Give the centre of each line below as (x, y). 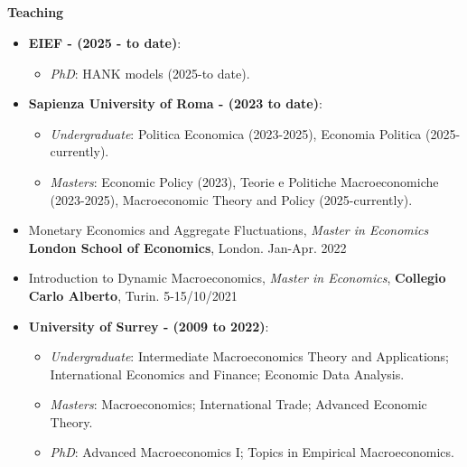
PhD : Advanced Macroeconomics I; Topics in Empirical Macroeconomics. (252, 452)
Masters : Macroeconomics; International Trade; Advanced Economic (238, 404)
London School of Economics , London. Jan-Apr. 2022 (187, 247)
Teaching (36, 12)
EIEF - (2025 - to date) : (105, 42)
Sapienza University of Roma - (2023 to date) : (175, 103)
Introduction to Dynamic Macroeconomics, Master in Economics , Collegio (237, 278)
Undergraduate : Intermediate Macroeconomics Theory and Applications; (249, 356)
